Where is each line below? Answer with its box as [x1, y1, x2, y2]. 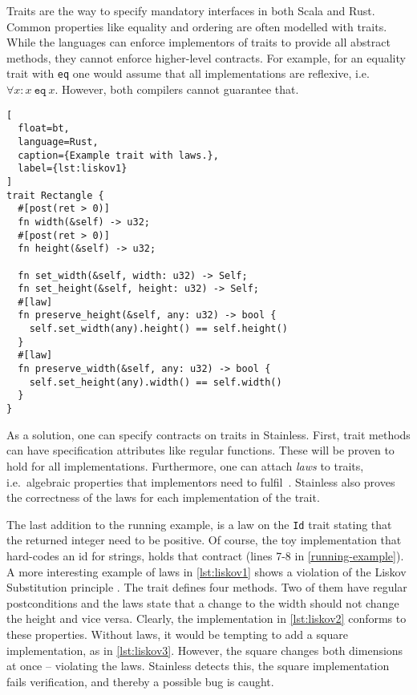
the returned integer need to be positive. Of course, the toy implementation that [6, 531, 402, 548]
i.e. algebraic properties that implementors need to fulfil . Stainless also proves [6, 473, 395, 490]
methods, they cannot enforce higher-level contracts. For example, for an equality [6, 49, 406, 66]
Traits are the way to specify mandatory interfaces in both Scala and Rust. [6, 2, 375, 18]
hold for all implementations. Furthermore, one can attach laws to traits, [6, 457, 364, 474]
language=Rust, [18, 135, 99, 147]
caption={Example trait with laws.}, [18, 149, 219, 161]
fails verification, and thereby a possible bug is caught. [6, 673, 274, 689]
